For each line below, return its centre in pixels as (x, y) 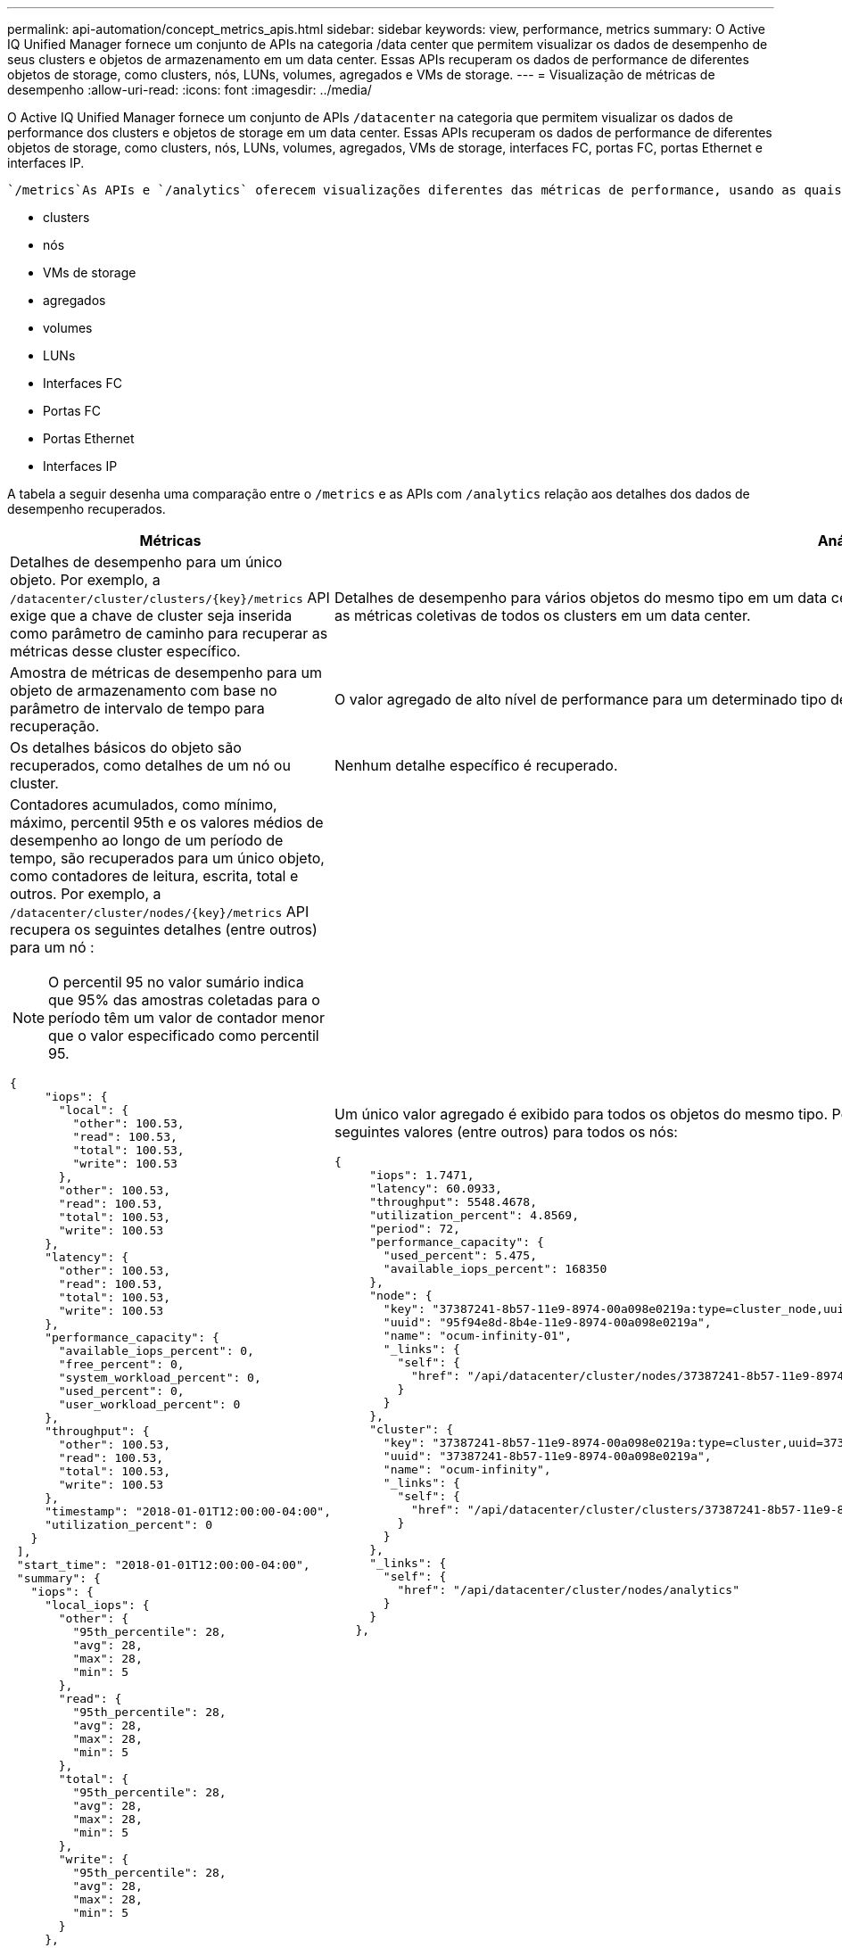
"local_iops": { (97, 1605)
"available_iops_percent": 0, (156, 1351)
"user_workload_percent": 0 (149, 1404)
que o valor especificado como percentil (184, 1036)
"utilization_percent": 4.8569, (474, 1215)
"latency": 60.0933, (436, 1189)
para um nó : (52, 947)
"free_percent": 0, (121, 1364)
